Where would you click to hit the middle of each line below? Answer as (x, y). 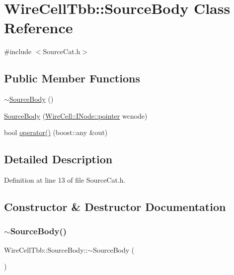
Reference (39, 28)
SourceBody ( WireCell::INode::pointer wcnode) (76, 115)
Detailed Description (58, 159)
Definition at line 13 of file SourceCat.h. (65, 180)
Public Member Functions (72, 78)
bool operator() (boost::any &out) (56, 132)
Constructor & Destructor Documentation (115, 207)
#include (18, 51)
